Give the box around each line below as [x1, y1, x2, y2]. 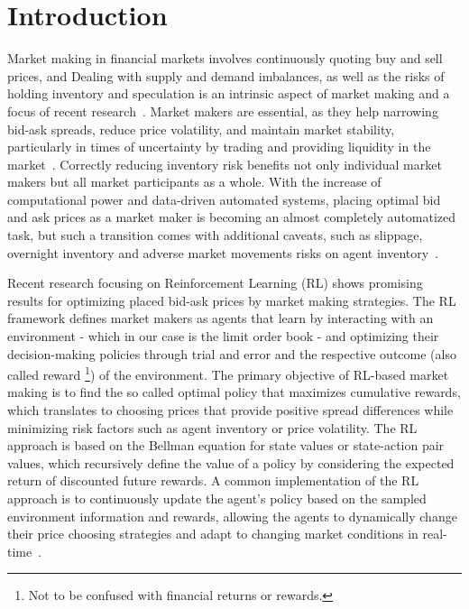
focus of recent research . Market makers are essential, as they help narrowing [7, 101, 438, 120]
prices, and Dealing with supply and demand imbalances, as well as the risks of [7, 66, 445, 85]
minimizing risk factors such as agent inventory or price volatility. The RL [7, 418, 418, 437]
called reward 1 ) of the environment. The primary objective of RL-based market [7, 363, 449, 383]
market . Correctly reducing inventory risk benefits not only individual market [7, 154, 442, 173]
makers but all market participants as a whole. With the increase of [7, 172, 382, 191]
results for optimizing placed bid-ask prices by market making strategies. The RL [7, 291, 456, 309]
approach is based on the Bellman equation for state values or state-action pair [7, 436, 445, 455]
